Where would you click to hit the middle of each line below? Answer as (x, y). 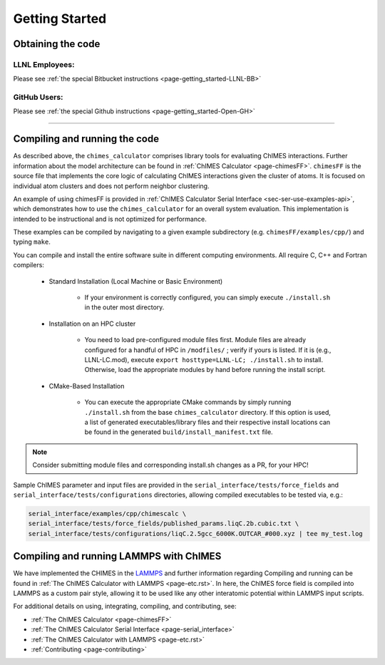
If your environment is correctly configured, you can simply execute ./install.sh (207, 298)
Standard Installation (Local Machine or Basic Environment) (136, 281)
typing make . (32, 242)
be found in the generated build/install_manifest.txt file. (179, 432)
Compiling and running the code (86, 139)
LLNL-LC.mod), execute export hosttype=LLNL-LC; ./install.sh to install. (204, 360)
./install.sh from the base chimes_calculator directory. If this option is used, (208, 412)
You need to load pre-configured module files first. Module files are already (195, 340)
